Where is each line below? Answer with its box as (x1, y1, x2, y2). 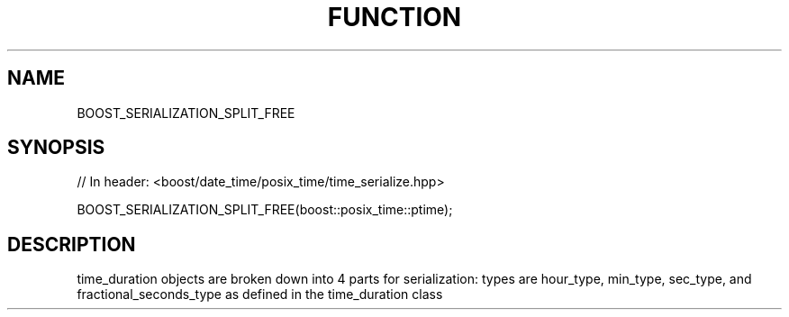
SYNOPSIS (7, 136, 105, 159)
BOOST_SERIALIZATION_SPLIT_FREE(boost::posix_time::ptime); (77, 202, 453, 218)
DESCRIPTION (7, 232, 136, 256)
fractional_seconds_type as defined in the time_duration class (77, 286, 443, 303)
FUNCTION (327, 2, 462, 32)
